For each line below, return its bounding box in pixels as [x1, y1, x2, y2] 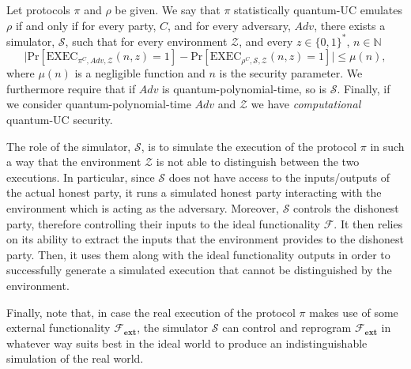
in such [370, 137, 405, 154]
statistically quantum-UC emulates [234, 2, 403, 17]
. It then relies [334, 215, 403, 232]
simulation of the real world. [6, 350, 144, 367]
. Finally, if [337, 80, 390, 96]
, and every [239, 32, 293, 49]
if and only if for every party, [15, 17, 156, 33]
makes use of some [309, 303, 398, 320]
